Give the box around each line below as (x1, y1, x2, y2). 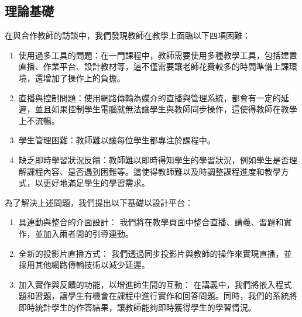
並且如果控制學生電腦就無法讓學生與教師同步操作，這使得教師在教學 (35, 103, 297, 115)
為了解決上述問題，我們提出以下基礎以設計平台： (5, 196, 193, 208)
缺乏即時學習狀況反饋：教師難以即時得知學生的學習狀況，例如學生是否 (18, 153, 289, 166)
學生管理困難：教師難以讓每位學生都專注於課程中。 (18, 134, 215, 146)
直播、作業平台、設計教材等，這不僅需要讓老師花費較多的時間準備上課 (18, 60, 289, 73)
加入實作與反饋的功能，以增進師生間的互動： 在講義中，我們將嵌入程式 (18, 278, 292, 290)
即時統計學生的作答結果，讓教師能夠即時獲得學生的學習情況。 (18, 301, 256, 313)
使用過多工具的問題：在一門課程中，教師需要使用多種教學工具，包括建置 (18, 49, 297, 61)
